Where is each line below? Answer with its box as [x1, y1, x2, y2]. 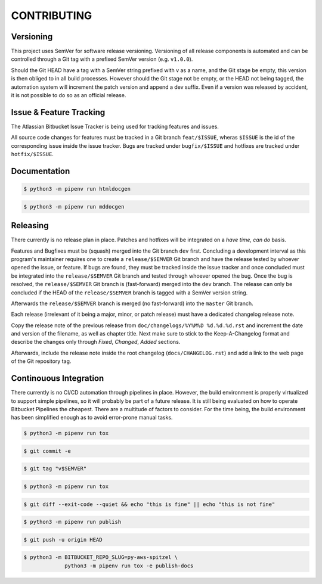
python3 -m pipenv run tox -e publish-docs [64, 562, 194, 569]
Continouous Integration [11, 373, 104, 384]
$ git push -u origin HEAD [23, 536, 103, 543]
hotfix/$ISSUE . [11, 151, 54, 158]
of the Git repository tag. [11, 358, 72, 365]
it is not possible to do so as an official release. [11, 92, 126, 99]
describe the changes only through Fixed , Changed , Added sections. [11, 338, 181, 346]
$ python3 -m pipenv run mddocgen [23, 203, 125, 210]
